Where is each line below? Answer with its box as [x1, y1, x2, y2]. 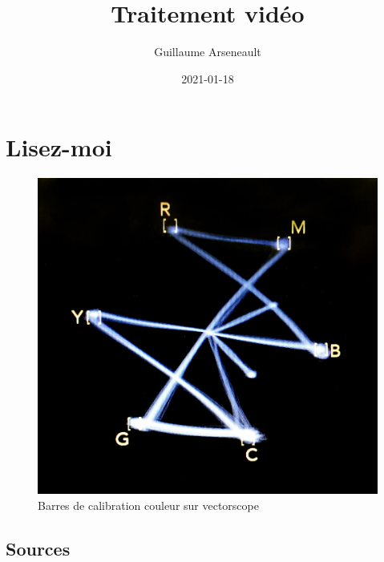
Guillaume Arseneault [154, 43, 261, 60]
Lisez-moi [6, 131, 112, 164]
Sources [6, 536, 71, 560]
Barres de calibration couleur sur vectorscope [38, 496, 259, 513]
